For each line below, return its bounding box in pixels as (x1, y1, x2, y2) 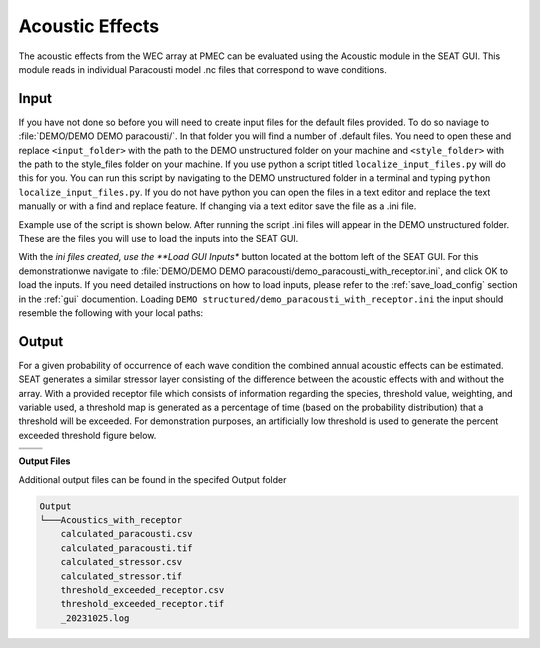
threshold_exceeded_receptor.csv (60, 584, 225, 595)
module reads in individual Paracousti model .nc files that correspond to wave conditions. (18, 63, 387, 75)
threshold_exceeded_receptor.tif (60, 598, 225, 610)
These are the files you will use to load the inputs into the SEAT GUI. (18, 232, 299, 244)
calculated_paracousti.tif (60, 542, 194, 554)
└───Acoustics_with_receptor (39, 514, 183, 525)
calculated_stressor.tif (60, 570, 183, 582)
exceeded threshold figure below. (18, 429, 157, 441)
